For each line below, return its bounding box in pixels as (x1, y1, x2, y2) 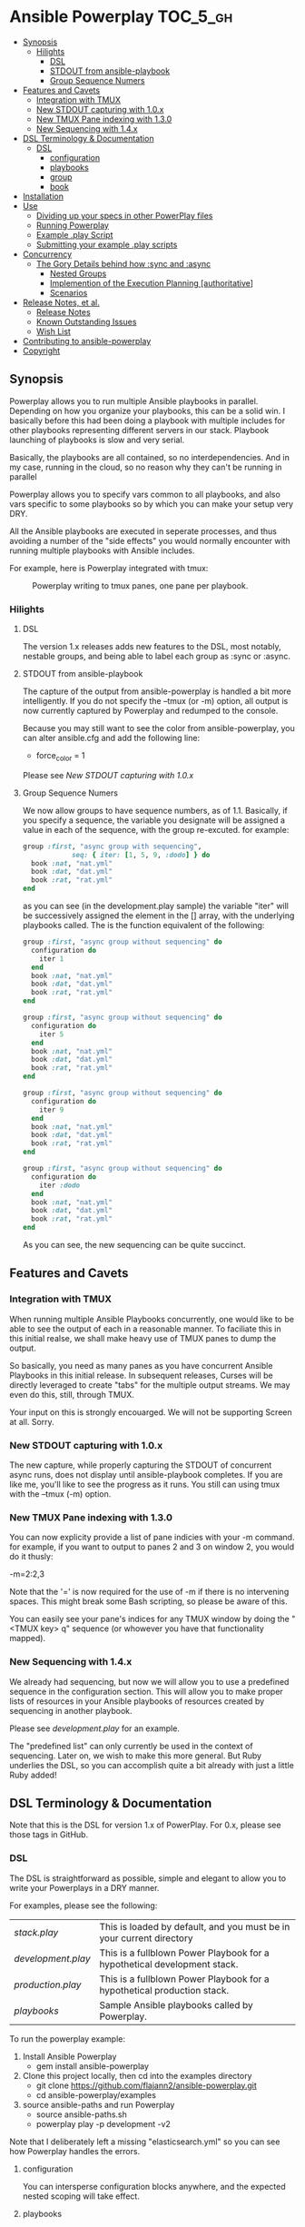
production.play (14, 1978, 82, 1991)
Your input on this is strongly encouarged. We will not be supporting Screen (9, 1406, 292, 1418)
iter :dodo (39, 1181, 81, 1190)
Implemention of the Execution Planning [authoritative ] (49, 277, 254, 288)
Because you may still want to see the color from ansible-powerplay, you (22, 723, 295, 734)
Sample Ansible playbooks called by (99, 1998, 253, 2011)
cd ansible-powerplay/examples (35, 2089, 157, 2100)
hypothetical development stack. (99, 1957, 239, 1970)
